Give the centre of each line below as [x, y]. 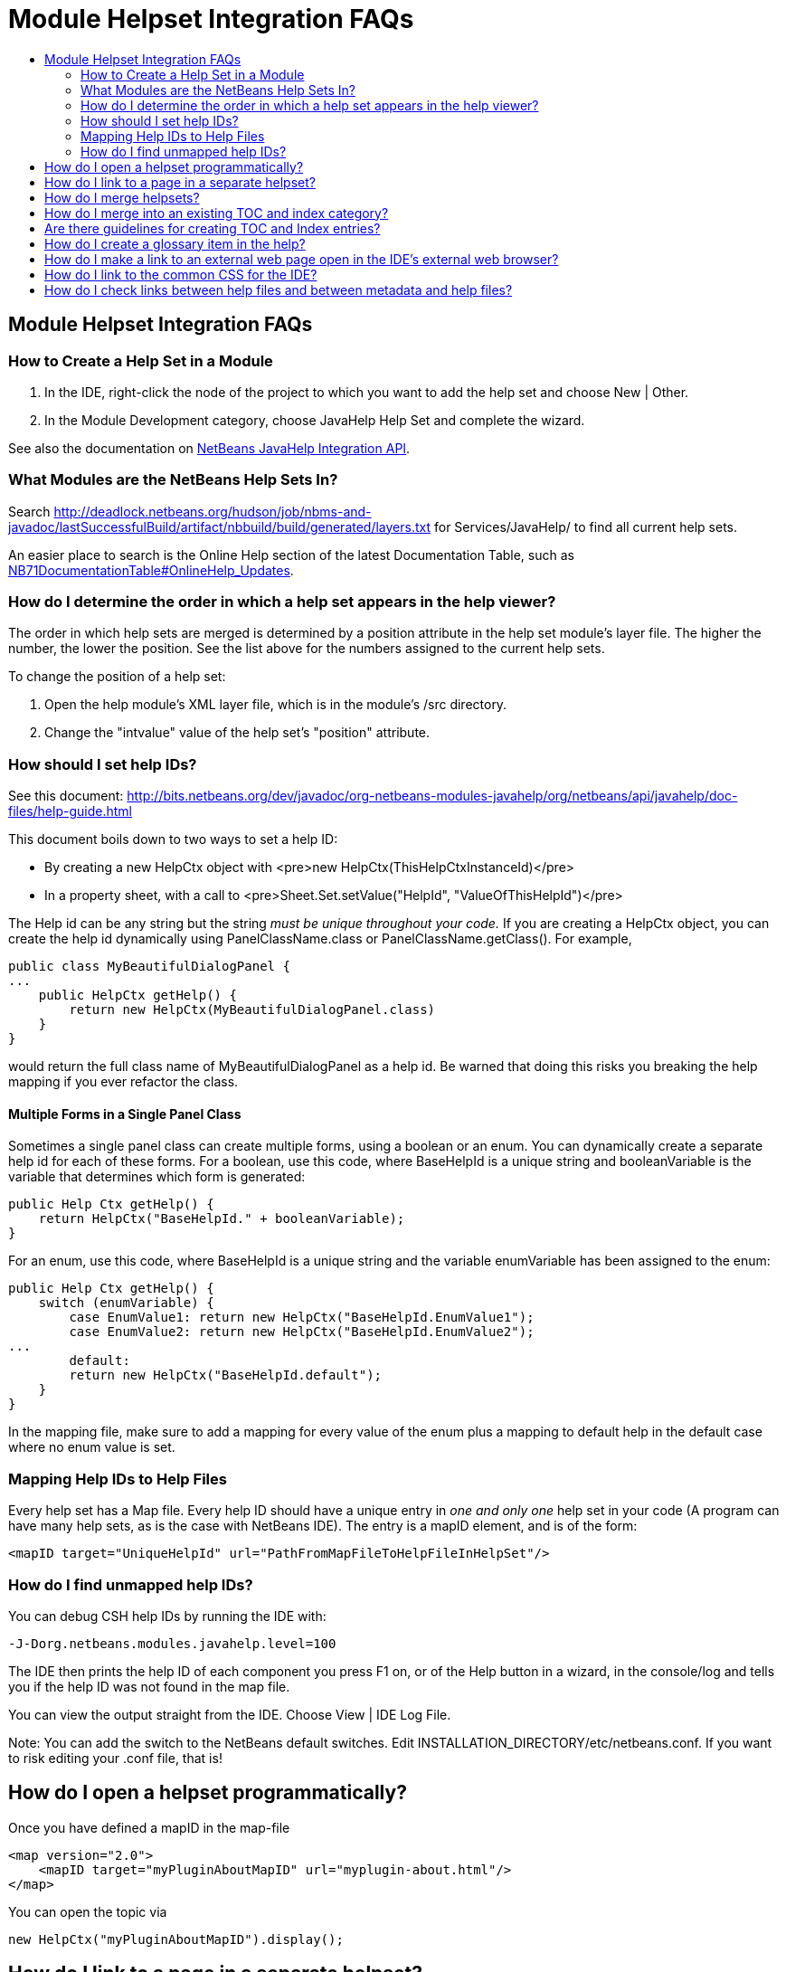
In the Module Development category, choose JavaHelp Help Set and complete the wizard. [315, 420]
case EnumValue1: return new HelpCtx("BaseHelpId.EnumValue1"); [302, 1318]
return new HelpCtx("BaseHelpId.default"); [226, 1375]
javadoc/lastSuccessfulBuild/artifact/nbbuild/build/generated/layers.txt [220, 526]
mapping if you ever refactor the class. [123, 1082]
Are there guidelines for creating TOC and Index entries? [213, 228]
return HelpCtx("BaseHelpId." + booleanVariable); [222, 1219]
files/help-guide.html [70, 811]
